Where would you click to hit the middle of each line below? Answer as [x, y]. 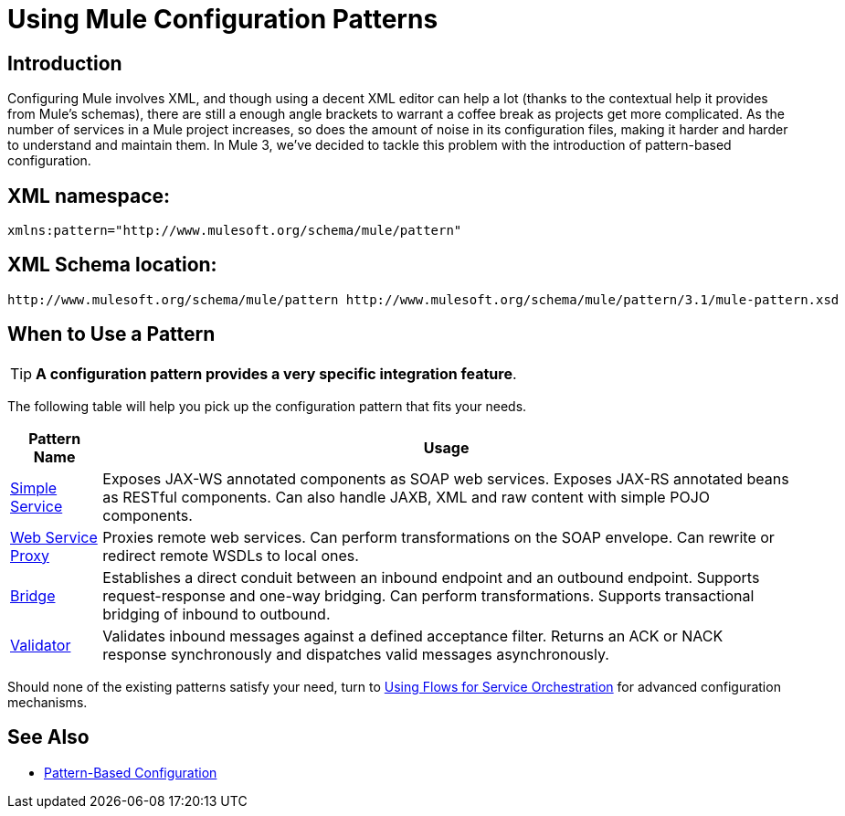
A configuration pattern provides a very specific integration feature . [276, 373]
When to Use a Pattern [111, 334]
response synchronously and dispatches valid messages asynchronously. [356, 654]
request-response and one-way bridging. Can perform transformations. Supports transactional [428, 595]
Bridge [33, 595]
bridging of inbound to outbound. [217, 614]
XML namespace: [89, 196]
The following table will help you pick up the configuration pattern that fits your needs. [267, 406]
